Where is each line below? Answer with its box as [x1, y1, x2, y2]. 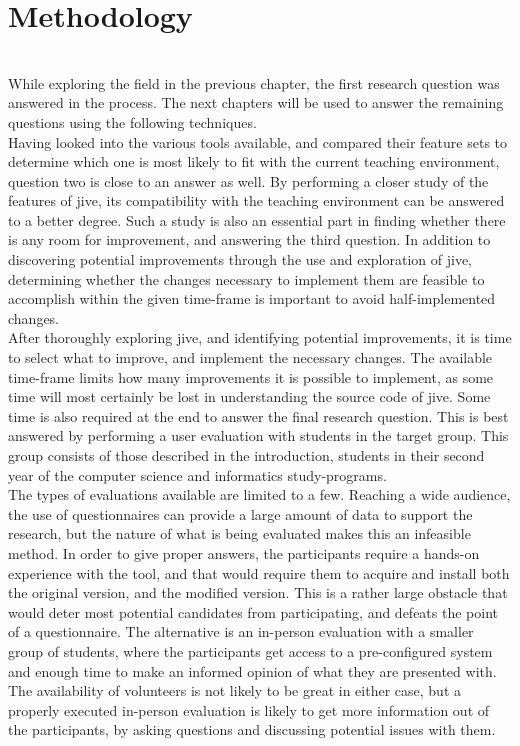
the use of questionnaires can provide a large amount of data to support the [8, 503, 473, 524]
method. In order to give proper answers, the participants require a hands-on [8, 542, 480, 563]
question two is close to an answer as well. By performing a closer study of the [8, 170, 489, 191]
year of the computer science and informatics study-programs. [8, 464, 387, 485]
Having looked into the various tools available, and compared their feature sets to [8, 131, 508, 152]
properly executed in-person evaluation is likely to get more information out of [8, 699, 490, 720]
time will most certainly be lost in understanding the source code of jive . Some [8, 386, 491, 407]
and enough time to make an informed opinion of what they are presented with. [8, 660, 497, 681]
